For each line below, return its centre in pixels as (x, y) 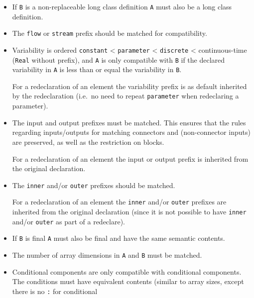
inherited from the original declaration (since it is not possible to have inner (129, 211)
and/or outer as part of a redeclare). (68, 221)
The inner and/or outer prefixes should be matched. (94, 185)
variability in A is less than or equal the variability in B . (97, 69)
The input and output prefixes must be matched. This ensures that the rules (129, 122)
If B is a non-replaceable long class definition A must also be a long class (122, 6)
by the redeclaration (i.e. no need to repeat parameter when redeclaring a (126, 96)
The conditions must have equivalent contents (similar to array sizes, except (128, 281)
